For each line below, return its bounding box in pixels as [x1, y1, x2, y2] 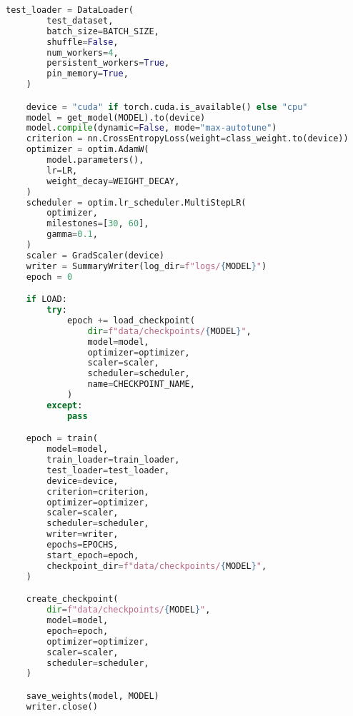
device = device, [46, 475, 119, 486]
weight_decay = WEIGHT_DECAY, [46, 176, 180, 186]
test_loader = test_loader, [46, 465, 170, 475]
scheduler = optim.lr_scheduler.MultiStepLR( [26, 197, 247, 208]
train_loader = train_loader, [46, 455, 180, 465]
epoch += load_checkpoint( [66, 315, 195, 326]
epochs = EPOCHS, [46, 540, 119, 550]
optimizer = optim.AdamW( [26, 144, 149, 155]
